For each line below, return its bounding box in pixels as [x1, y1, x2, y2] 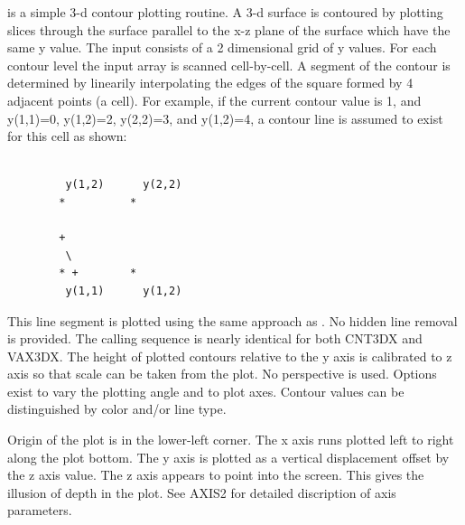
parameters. [7, 501, 72, 520]
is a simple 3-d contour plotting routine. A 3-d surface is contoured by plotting [7, 3, 443, 21]
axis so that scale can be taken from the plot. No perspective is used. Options [7, 364, 437, 383]
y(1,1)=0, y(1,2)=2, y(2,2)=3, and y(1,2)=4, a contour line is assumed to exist [7, 108, 443, 127]
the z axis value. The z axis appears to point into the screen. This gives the [7, 465, 424, 484]
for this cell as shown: [7, 127, 127, 145]
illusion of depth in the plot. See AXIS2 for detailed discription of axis [7, 483, 396, 502]
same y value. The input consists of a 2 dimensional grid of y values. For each [7, 38, 437, 57]
